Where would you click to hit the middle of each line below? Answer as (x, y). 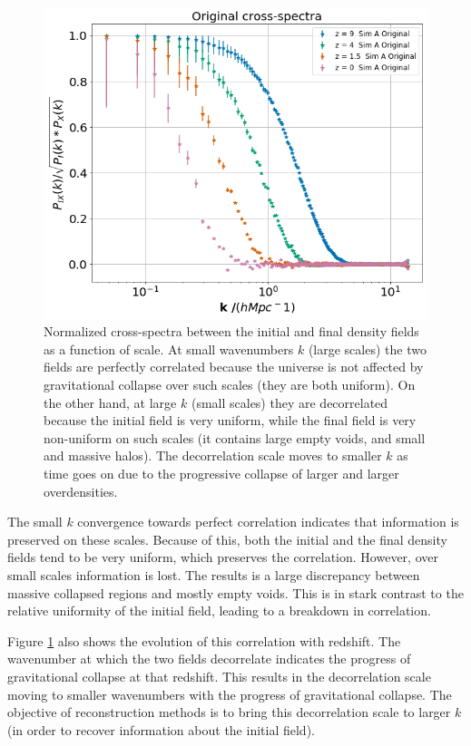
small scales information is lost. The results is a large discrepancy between (214, 574)
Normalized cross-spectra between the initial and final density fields (231, 331)
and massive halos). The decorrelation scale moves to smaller (213, 455)
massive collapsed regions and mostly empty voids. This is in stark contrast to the (235, 592)
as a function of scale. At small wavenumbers (169, 349)
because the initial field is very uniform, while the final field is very (230, 420)
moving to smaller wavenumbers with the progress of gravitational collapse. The (230, 694)
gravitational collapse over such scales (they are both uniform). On (230, 385)
